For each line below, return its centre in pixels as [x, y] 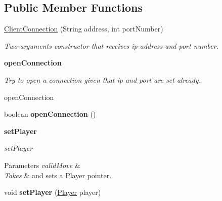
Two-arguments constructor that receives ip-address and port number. [111, 45]
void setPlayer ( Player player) [53, 192]
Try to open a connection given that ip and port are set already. [102, 79]
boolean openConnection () [50, 114]
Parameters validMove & [42, 165]
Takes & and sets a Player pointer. [58, 175]
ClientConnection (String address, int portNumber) [84, 29]
